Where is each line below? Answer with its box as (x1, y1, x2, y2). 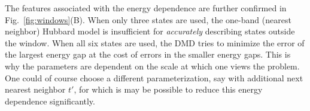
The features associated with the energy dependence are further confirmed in (5, 2, 287, 14)
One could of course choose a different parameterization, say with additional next (5, 71, 303, 84)
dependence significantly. (5, 94, 95, 107)
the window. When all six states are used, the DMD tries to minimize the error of (5, 36, 305, 49)
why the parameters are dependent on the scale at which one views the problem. (5, 59, 300, 72)
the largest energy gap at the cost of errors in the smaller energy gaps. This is (5, 48, 291, 61)
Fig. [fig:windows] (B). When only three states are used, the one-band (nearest (5, 13, 291, 26)
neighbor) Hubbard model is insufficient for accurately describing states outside (5, 25, 295, 37)
